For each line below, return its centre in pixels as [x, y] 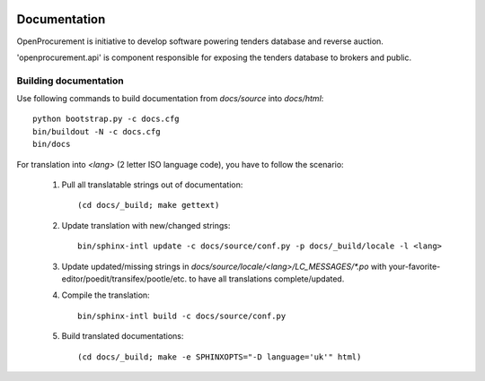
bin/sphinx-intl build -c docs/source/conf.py [182, 316]
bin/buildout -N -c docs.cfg [97, 131]
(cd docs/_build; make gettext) [149, 205]
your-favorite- [414, 266]
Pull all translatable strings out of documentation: [152, 185]
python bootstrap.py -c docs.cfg [106, 119]
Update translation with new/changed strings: [146, 225]
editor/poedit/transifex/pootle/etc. [124, 279]
